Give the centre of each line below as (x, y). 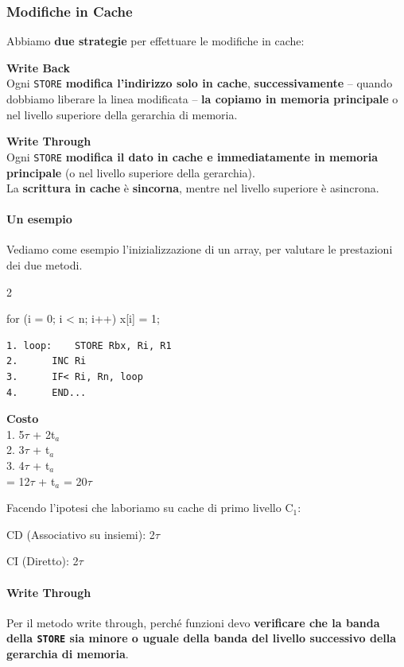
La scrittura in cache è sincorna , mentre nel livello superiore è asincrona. (193, 188)
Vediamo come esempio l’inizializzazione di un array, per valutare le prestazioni (200, 249)
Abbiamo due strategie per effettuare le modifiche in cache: (155, 41)
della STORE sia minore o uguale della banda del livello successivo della (202, 638)
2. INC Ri (47, 361)
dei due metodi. (45, 265)
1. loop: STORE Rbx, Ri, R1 (89, 345)
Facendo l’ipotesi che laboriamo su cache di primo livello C (150, 508)
